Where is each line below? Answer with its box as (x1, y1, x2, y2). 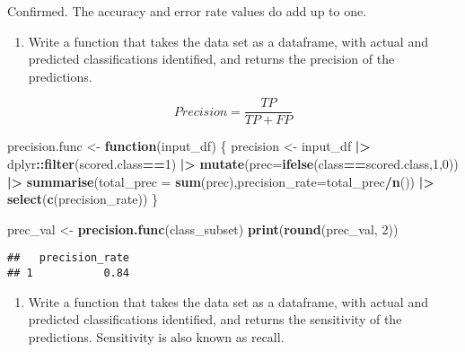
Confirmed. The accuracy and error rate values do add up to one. (7, 2, 367, 20)
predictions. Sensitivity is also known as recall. (28, 327, 285, 346)
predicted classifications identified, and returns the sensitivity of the (28, 310, 402, 329)
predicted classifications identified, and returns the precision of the (28, 49, 395, 68)
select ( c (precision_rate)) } (7, 189, 159, 208)
